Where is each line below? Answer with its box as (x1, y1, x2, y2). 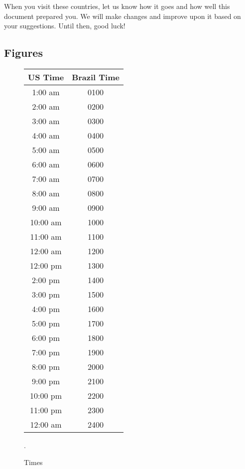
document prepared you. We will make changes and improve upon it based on (4, 10, 241, 21)
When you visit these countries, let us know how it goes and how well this (4, 1, 230, 11)
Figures (4, 45, 43, 60)
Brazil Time (72, 71, 120, 83)
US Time (28, 71, 64, 83)
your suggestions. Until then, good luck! (4, 20, 125, 31)
